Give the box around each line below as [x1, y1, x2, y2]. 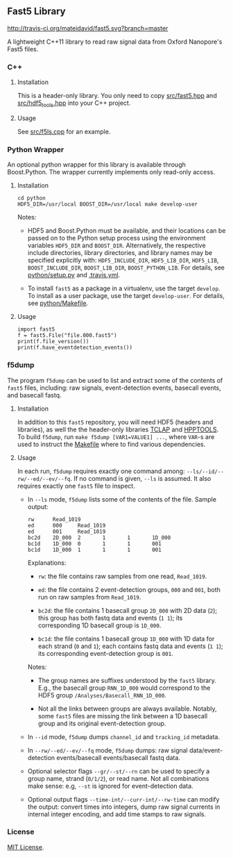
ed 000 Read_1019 [27, 522, 106, 529]
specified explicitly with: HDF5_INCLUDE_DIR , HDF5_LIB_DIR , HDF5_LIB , [27, 256, 219, 265]
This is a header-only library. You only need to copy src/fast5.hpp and [17, 92, 217, 100]
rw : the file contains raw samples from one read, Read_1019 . [37, 572, 207, 580]
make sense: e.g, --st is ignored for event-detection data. [27, 782, 193, 790]
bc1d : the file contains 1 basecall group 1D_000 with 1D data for [37, 634, 215, 643]
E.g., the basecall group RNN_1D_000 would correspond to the [37, 684, 211, 692]
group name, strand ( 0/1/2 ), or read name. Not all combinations [27, 774, 209, 782]
